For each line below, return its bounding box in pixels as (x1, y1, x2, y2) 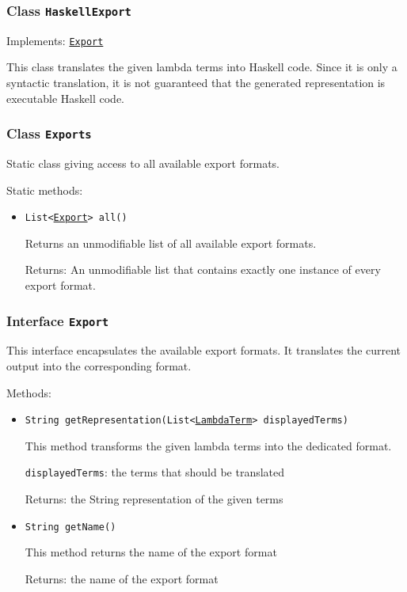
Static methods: (6, 181, 83, 198)
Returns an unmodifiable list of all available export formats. (25, 234, 317, 251)
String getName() (25, 521, 116, 533)
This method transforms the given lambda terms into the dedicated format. (25, 437, 392, 453)
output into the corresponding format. (6, 358, 192, 374)
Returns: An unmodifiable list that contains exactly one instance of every (25, 261, 381, 278)
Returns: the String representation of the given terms (25, 491, 283, 507)
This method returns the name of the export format (25, 544, 277, 560)
